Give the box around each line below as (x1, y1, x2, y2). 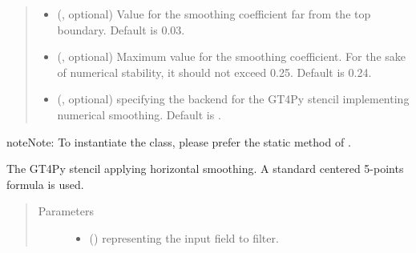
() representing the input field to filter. (89, 229, 279, 246)
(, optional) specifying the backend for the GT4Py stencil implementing (57, 90, 410, 107)
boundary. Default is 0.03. (57, 21, 185, 38)
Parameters (38, 203, 94, 219)
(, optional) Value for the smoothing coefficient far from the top (57, 6, 371, 22)
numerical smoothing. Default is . (57, 106, 221, 122)
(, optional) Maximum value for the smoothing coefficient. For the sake (57, 48, 406, 65)
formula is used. (6, 175, 84, 192)
